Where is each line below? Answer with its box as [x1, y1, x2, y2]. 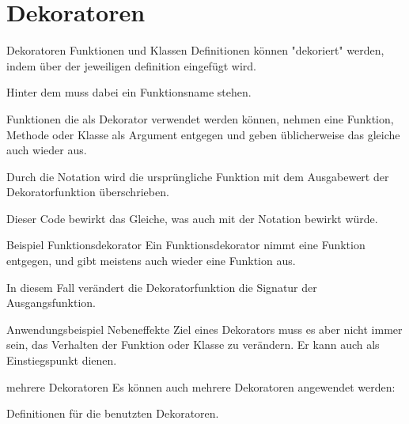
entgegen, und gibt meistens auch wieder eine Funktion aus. [6, 252, 296, 269]
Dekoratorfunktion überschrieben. [6, 184, 169, 200]
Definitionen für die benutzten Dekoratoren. [6, 405, 219, 422]
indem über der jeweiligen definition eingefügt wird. [6, 57, 256, 74]
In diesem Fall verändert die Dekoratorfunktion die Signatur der [6, 278, 317, 295]
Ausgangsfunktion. [6, 294, 96, 311]
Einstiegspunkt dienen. [6, 352, 117, 369]
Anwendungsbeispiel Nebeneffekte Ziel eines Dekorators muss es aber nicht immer [6, 320, 403, 337]
